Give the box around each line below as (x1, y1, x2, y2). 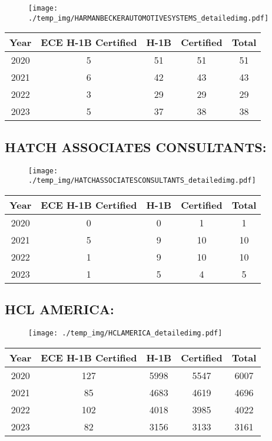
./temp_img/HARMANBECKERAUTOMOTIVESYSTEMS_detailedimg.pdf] (28, 14, 269, 22)
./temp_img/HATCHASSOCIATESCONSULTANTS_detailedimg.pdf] (28, 176, 256, 185)
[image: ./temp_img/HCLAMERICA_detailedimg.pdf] (28, 329, 223, 338)
